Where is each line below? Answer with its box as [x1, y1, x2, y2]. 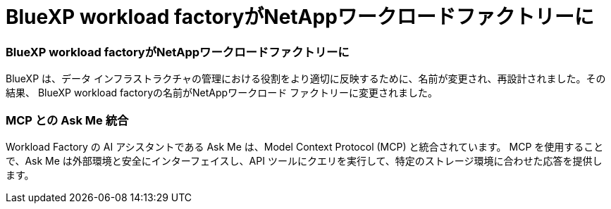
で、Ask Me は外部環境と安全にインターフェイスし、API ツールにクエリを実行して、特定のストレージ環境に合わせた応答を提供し [6, 154, 603, 167]
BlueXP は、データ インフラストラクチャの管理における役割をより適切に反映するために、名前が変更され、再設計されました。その [6, 72, 606, 85]
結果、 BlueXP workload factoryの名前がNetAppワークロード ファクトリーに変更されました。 [6, 87, 438, 99]
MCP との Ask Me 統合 [6, 113, 129, 127]
